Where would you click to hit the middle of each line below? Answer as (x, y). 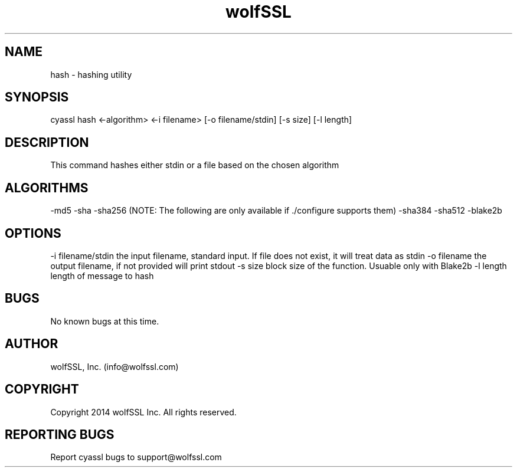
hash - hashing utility (91, 74)
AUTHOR (32, 344)
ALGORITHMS (47, 188)
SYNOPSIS (37, 97)
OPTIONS (33, 233)
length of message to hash (102, 276)
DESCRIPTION (47, 142)
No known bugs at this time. (105, 321)
